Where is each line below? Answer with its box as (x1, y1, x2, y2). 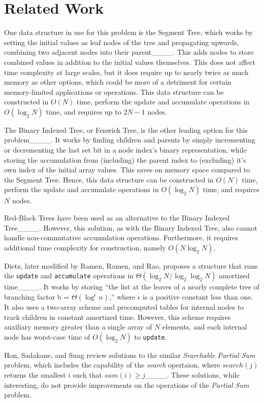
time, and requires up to (46, 106, 121, 117)
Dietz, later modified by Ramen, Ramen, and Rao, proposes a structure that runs (4, 260, 258, 271)
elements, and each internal (162, 321, 247, 332)
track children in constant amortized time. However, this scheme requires (4, 311, 231, 322)
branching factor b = (4, 291, 70, 302)
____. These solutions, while (145, 369, 240, 380)
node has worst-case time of (4, 331, 90, 342)
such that (73, 369, 103, 380)
